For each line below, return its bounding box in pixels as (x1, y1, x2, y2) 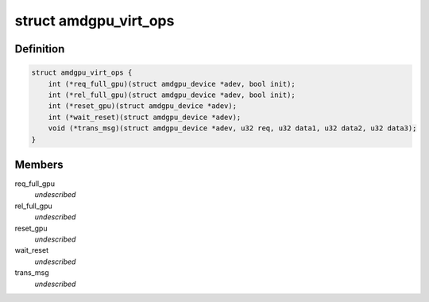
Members (14, 157, 64, 171)
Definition (14, 42, 65, 56)
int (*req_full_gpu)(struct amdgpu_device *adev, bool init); (48, 79, 296, 88)
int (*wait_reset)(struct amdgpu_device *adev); (48, 112, 242, 122)
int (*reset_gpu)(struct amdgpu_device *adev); (48, 102, 238, 110)
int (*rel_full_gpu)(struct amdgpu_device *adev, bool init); (48, 90, 296, 99)
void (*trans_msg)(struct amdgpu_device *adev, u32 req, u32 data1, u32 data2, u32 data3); (48, 124, 417, 133)
